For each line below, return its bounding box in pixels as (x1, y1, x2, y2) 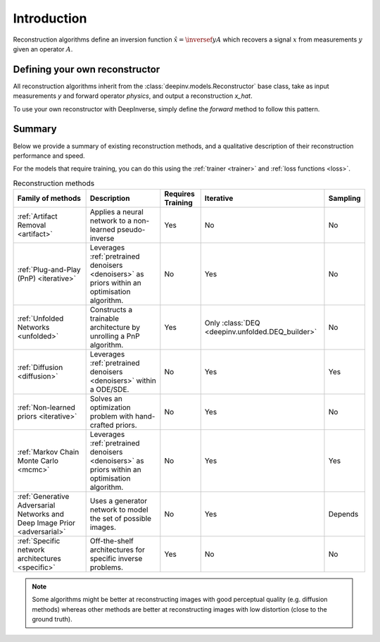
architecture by (89, 323, 141, 333)
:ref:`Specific (17, 536, 61, 546)
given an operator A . (13, 44, 73, 53)
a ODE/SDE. (89, 385, 129, 395)
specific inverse (89, 554, 143, 564)
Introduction (13, 11, 87, 26)
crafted (89, 420, 114, 430)
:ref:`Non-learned (17, 402, 75, 412)
